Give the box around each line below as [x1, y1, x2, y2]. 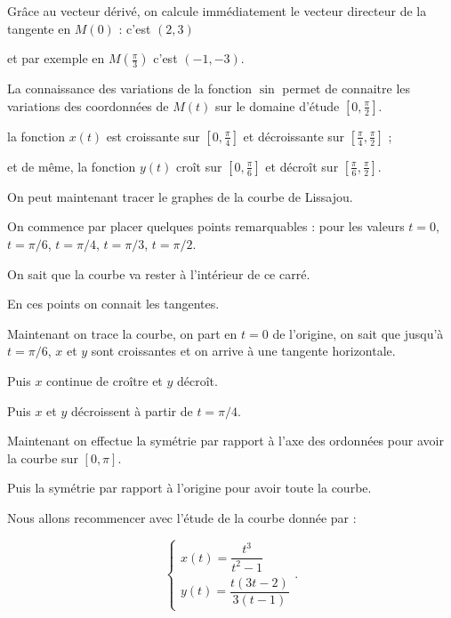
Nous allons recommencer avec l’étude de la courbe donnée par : [7, 508, 357, 526]
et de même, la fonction [7, 157, 136, 175]
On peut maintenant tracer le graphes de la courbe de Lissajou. [7, 187, 353, 205]
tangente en [7, 19, 71, 37]
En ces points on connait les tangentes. [7, 294, 220, 313]
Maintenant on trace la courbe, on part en [7, 324, 238, 342]
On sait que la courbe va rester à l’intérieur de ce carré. [7, 264, 310, 283]
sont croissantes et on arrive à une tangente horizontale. [91, 341, 396, 360]
